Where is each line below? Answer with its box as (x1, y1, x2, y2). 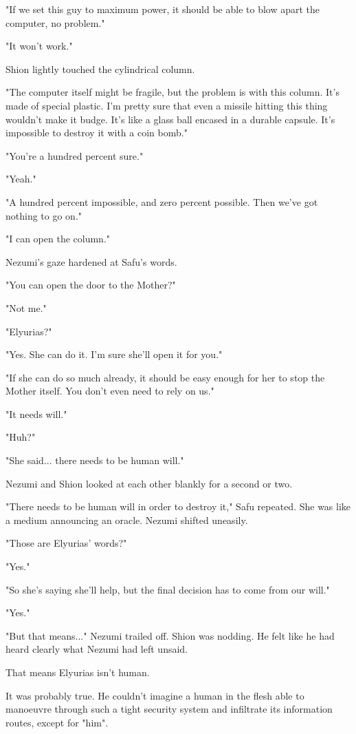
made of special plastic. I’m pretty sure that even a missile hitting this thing (5, 98, 328, 112)
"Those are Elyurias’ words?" (5, 536, 127, 550)
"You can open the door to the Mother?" (5, 277, 176, 292)
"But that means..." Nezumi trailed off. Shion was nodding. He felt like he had (5, 628, 335, 642)
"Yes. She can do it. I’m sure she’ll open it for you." (5, 347, 223, 361)
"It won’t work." (5, 39, 73, 53)
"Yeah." (5, 171, 36, 186)
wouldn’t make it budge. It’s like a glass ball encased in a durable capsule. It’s (5, 112, 335, 126)
